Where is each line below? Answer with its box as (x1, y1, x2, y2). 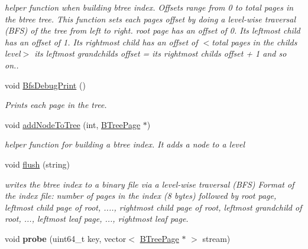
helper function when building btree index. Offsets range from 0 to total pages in (5, 1, 294, 13)
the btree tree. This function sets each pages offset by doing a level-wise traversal (5, 12, 296, 25)
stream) (202, 232, 231, 244)
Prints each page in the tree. (5, 99, 107, 111)
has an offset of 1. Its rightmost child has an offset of (5, 35, 198, 48)
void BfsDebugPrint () (5, 78, 86, 91)
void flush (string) (5, 158, 70, 170)
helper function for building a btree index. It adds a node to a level (5, 138, 245, 150)
